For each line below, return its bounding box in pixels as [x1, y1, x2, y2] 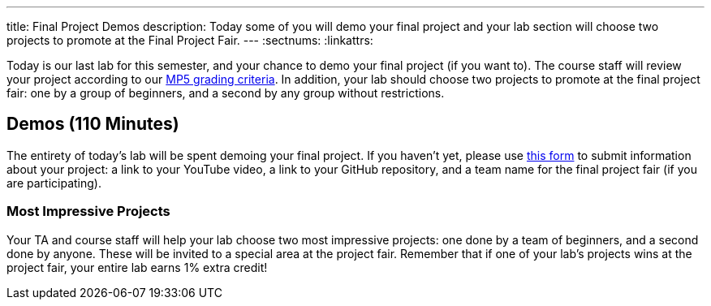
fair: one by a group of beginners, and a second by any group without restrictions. [6, 86, 445, 100]
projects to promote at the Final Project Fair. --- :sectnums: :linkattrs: [6, 33, 373, 47]
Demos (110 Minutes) [6, 114, 179, 135]
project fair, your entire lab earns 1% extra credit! [6, 260, 268, 274]
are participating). [6, 175, 101, 190]
